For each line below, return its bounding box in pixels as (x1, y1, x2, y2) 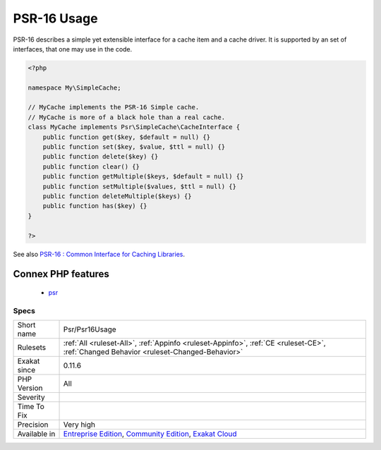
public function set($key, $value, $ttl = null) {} (42, 143, 226, 151)
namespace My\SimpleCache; (28, 83, 121, 92)
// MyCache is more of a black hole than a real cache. (28, 113, 226, 121)
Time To (17, 402, 45, 412)
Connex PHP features (13, 268, 109, 280)
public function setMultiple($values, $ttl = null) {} (42, 182, 236, 190)
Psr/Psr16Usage (63, 324, 116, 334)
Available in (17, 429, 56, 439)
